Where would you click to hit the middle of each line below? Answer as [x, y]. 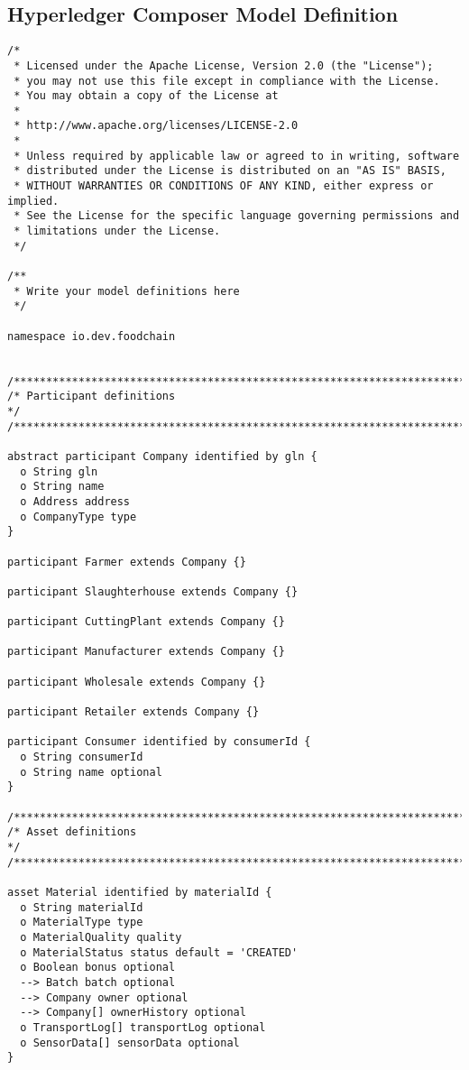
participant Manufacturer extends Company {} [146, 652]
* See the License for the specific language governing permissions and [237, 216]
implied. [33, 201]
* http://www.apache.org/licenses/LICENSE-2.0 [156, 126]
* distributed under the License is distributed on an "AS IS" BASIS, [230, 171]
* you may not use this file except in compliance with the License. [227, 81]
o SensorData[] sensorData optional [130, 1042]
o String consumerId [82, 757]
